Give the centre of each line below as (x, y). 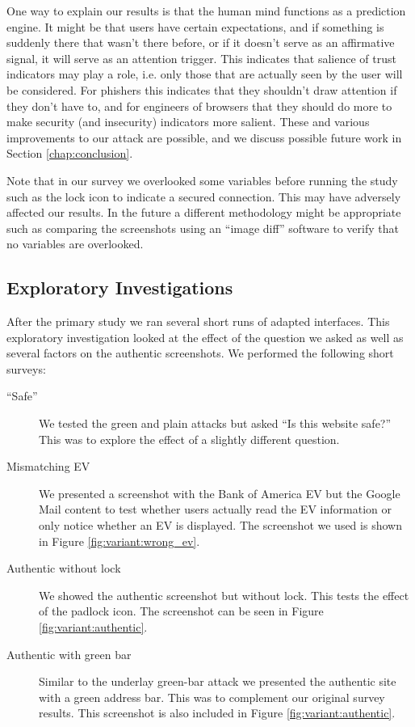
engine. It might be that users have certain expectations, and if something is (195, 26)
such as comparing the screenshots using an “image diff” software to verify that (203, 228)
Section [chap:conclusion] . (70, 153)
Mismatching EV (48, 466)
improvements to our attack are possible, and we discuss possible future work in (204, 137)
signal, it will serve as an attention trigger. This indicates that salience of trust (201, 58)
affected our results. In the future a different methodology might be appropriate (204, 212)
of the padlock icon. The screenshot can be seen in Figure (181, 611)
